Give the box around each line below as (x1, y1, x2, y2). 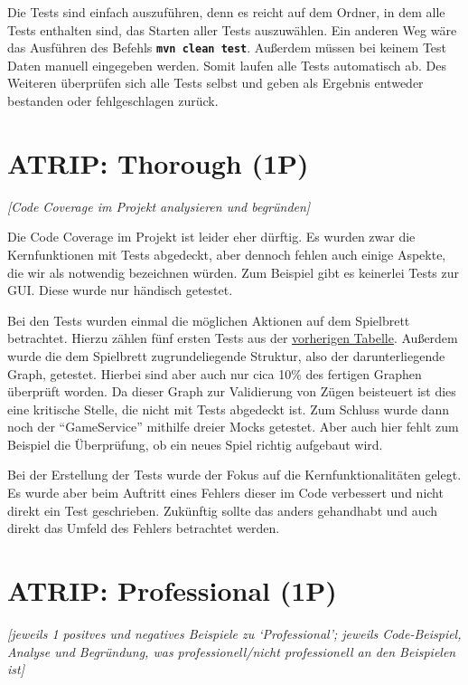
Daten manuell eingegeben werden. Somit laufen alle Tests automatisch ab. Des (7, 55, 447, 74)
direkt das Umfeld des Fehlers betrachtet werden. (7, 519, 280, 538)
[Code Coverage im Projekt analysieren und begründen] (7, 196, 311, 215)
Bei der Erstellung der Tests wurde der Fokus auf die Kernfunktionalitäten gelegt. (7, 465, 462, 484)
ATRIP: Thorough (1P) (7, 144, 309, 181)
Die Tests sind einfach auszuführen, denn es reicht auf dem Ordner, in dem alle (7, 3, 445, 21)
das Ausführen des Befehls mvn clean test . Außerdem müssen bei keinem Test (7, 38, 447, 57)
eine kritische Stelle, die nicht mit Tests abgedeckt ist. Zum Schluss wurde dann (7, 399, 449, 418)
